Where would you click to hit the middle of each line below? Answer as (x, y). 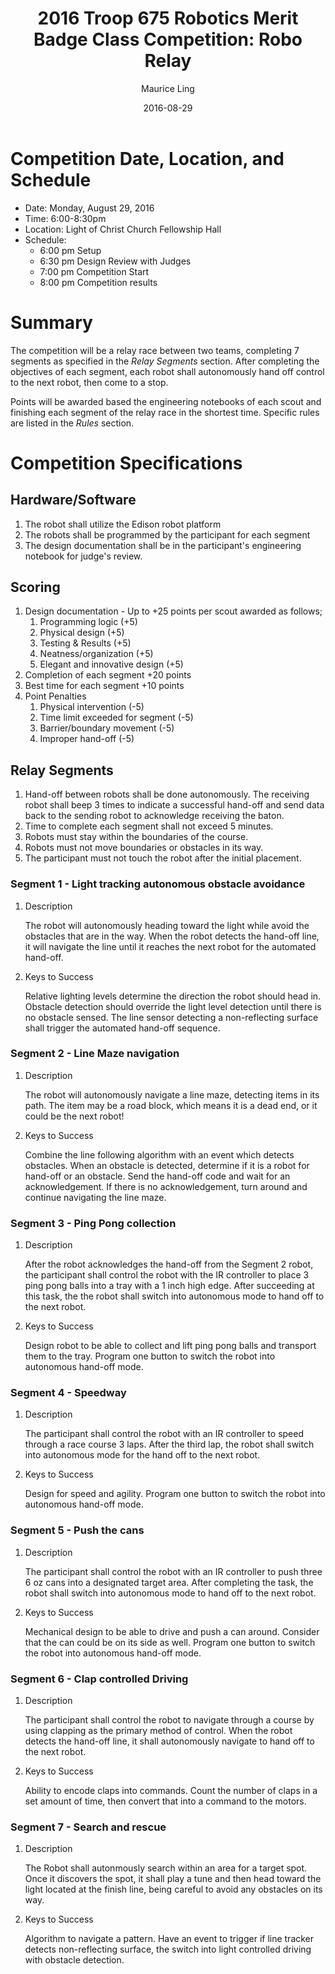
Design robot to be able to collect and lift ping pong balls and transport (170, 1346)
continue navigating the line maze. (95, 1197)
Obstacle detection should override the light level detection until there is (173, 1006)
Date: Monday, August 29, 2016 (89, 208)
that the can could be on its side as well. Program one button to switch (170, 1642)
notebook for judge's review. (83, 556)
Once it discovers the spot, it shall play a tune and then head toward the (173, 1879)
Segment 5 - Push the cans (77, 1530)
